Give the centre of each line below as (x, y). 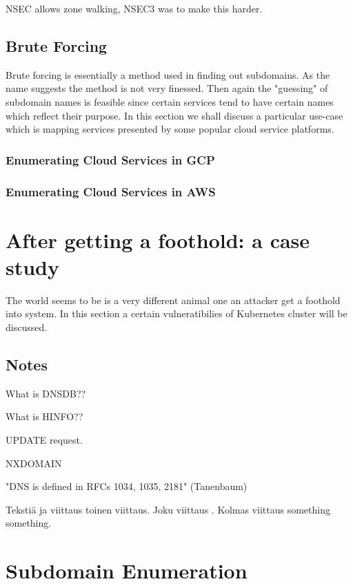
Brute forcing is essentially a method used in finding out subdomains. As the (168, 74)
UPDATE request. (44, 439)
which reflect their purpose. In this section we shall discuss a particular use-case (174, 115)
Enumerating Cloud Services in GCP (110, 159)
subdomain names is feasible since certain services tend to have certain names (170, 101)
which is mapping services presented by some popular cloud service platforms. (170, 129)
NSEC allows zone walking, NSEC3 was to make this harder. (134, 8)
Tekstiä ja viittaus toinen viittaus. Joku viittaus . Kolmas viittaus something (168, 509)
